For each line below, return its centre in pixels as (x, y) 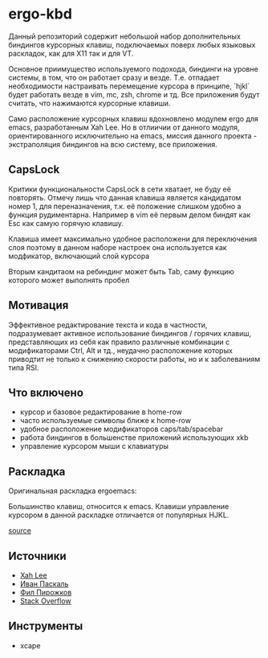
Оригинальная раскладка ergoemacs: (73, 491)
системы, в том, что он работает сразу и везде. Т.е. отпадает (114, 77)
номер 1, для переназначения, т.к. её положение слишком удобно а (125, 206)
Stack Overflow (46, 601)
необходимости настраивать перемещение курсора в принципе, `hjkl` (129, 86)
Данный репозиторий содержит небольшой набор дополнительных (124, 36)
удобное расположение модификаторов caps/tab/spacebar (121, 429)
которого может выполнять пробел (69, 280)
